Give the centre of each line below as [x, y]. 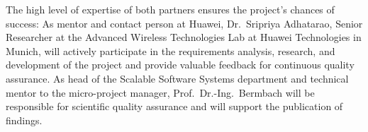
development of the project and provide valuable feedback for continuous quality [180, 65]
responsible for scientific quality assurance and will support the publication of [174, 106]
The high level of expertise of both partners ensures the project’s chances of [170, 9]
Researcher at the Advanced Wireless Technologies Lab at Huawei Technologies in [184, 37]
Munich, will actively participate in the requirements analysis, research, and [171, 50]
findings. [24, 120]
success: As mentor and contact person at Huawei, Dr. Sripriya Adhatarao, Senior [184, 23]
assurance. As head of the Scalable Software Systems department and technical [177, 78]
